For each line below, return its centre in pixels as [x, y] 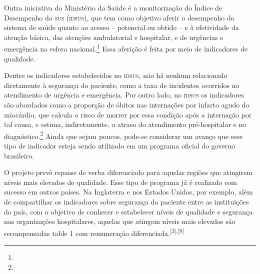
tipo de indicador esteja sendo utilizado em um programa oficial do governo [119, 146]
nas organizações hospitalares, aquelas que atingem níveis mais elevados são [120, 221]
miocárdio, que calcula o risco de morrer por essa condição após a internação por [128, 114]
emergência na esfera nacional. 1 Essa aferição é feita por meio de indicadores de [126, 48]
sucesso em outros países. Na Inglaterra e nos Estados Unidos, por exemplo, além [128, 192]
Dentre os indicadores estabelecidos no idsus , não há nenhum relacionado [116, 75]
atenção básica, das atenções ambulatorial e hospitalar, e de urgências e [114, 37]
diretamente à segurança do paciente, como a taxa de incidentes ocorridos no [122, 85]
